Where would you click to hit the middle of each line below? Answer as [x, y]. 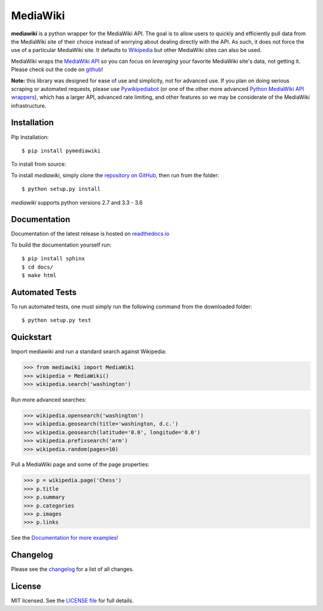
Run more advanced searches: [49, 399]
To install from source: [39, 164]
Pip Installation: [30, 137]
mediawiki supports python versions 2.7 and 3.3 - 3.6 [77, 202]
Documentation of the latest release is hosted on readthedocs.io [90, 234]
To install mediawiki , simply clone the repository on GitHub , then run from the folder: [115, 175]
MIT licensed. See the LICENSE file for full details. [72, 601]
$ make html [39, 275]
